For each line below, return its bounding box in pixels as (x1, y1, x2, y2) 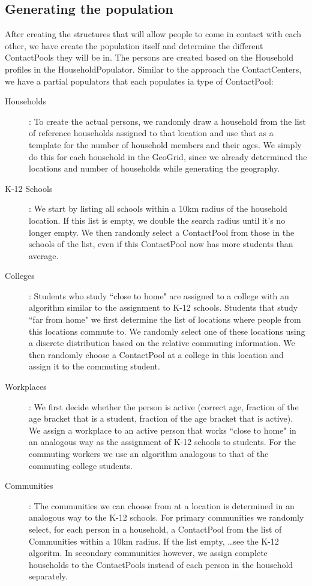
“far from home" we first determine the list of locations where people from (29, 313, 301, 326)
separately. (29, 570, 68, 582)
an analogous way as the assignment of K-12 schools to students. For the (29, 435, 296, 448)
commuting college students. (29, 459, 133, 471)
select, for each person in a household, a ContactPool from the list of (29, 522, 282, 535)
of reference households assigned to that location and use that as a (29, 127, 274, 139)
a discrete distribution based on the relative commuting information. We (29, 336, 295, 349)
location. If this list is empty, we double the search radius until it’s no (29, 214, 286, 226)
